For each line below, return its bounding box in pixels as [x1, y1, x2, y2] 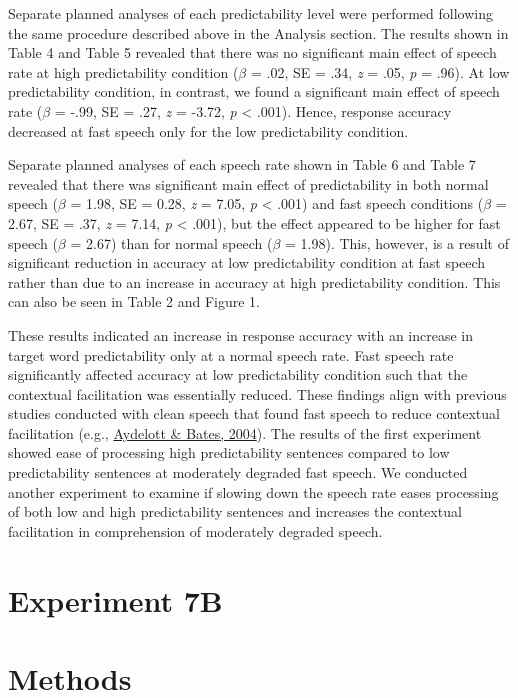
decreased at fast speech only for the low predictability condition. [8, 120, 409, 141]
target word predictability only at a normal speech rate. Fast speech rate [8, 344, 454, 365]
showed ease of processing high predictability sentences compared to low [8, 442, 450, 463]
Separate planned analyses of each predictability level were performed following [8, 3, 493, 23]
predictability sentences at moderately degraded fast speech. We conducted [8, 462, 468, 483]
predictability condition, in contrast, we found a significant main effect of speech [8, 81, 500, 102]
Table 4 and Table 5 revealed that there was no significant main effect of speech [8, 42, 497, 63]
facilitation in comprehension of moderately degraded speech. [8, 520, 383, 541]
